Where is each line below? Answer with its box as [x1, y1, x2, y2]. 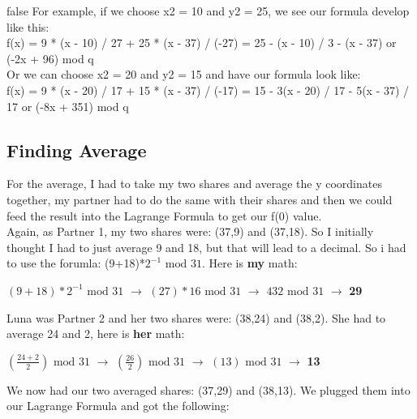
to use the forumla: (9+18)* [6, 254, 145, 271]
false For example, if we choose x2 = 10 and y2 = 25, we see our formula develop [6, 2, 410, 19]
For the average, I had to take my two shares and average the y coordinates [6, 175, 382, 192]
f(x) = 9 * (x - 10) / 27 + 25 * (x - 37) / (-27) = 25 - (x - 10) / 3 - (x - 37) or [6, 34, 397, 51]
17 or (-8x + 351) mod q [6, 97, 129, 114]
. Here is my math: [201, 254, 298, 271]
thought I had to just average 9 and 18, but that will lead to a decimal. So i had [6, 238, 406, 255]
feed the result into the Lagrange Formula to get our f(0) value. [6, 207, 322, 224]
